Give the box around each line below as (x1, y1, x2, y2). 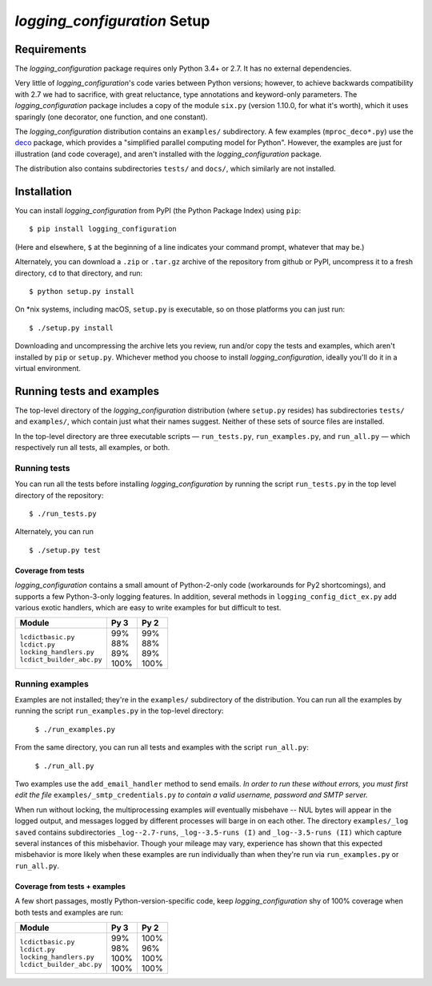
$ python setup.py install (29, 287, 135, 296)
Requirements (14, 42, 87, 56)
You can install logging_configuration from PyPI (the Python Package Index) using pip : (14, 206, 302, 215)
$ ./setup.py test (29, 545, 102, 554)
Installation (14, 185, 72, 198)
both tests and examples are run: (14, 908, 124, 917)
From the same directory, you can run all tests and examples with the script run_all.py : (14, 743, 310, 752)
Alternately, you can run (14, 527, 94, 537)
